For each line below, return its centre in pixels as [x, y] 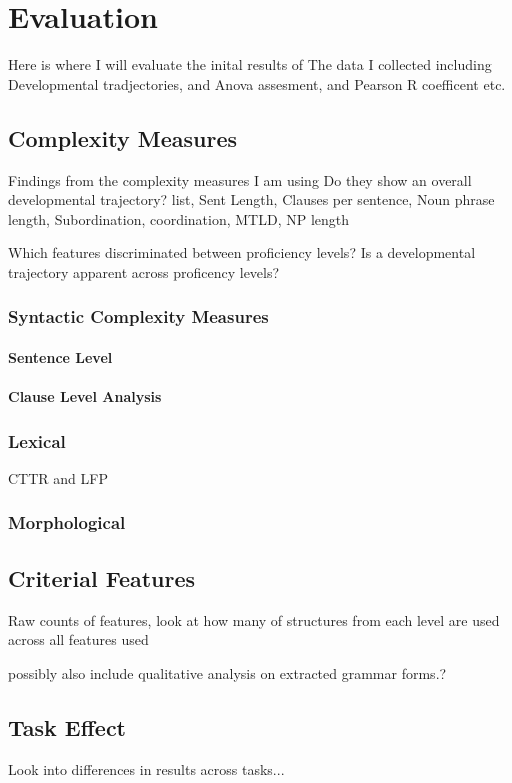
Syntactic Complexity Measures [138, 316]
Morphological [67, 522]
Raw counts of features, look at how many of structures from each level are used [254, 619]
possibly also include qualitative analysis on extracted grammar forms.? [227, 672]
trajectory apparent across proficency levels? [144, 271]
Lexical [37, 440]
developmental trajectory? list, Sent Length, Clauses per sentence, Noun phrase [251, 199]
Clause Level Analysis [85, 396]
